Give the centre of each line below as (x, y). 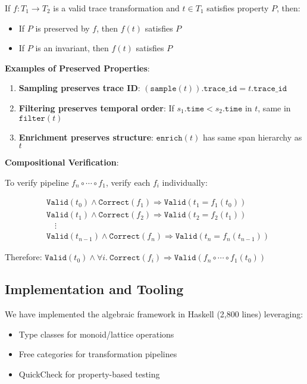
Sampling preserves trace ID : (79, 88)
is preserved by (62, 28)
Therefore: (24, 257)
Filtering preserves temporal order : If (96, 107)
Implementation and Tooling (94, 289)
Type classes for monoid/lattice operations (96, 334)
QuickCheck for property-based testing (89, 374)
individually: (185, 182)
